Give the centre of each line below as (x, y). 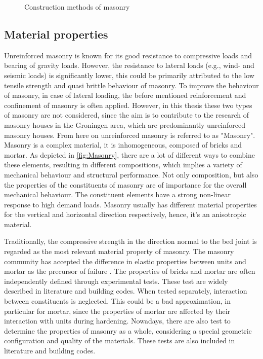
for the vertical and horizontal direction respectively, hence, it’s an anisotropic (125, 214)
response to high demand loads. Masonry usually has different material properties (130, 204)
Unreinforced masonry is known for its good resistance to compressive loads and (128, 55)
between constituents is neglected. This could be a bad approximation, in (117, 301)
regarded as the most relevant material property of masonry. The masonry (119, 251)
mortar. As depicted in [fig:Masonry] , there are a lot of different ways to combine (129, 154)
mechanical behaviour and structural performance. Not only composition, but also (131, 174)
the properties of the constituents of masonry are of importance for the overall (125, 184)
